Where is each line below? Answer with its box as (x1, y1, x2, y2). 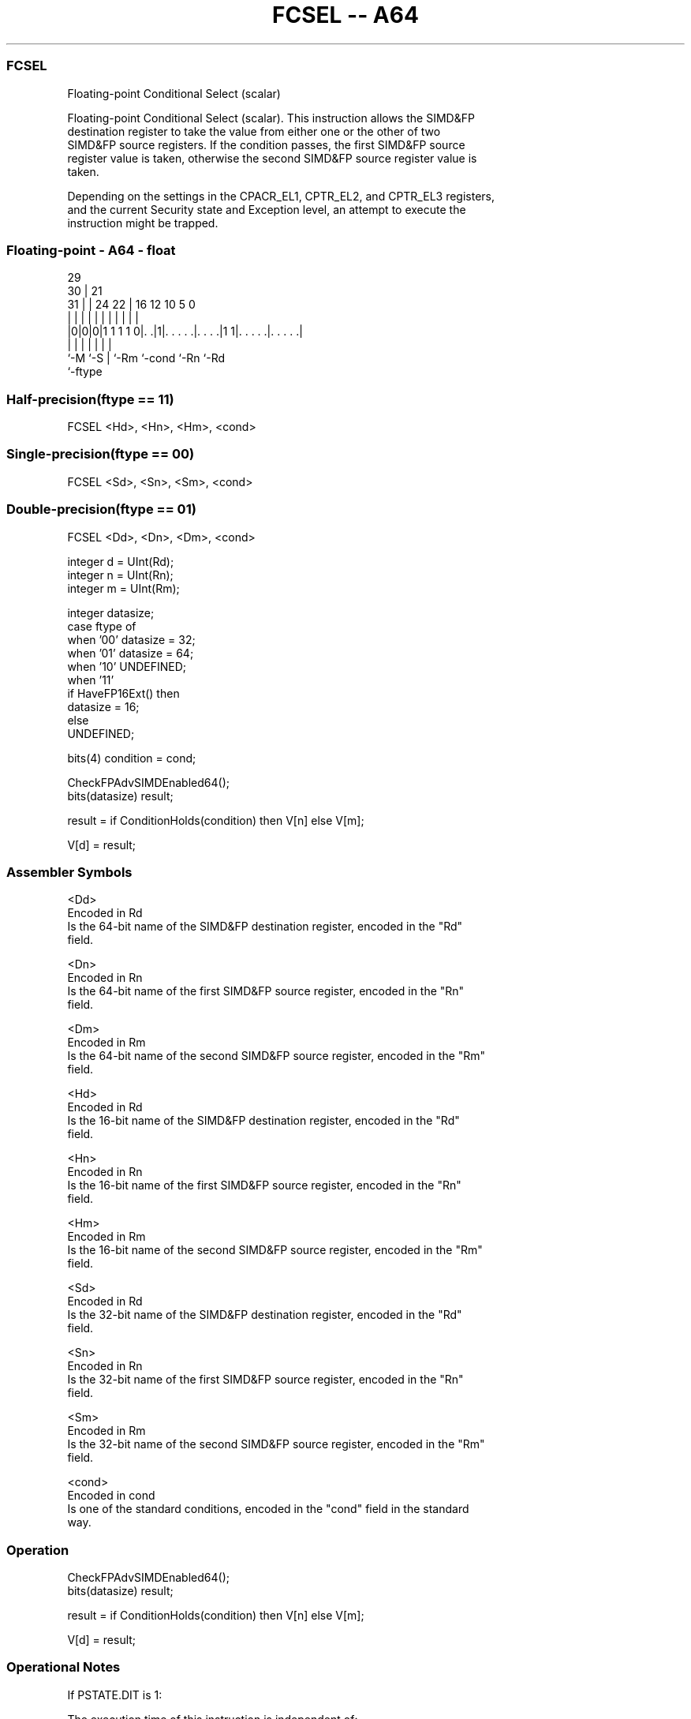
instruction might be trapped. (67, 215, 219, 230)
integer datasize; (67, 605, 155, 620)
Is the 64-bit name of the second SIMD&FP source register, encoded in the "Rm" (67, 1049, 486, 1063)
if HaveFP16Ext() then (67, 686, 180, 700)
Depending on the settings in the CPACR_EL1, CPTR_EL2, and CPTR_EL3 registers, (67, 189, 495, 203)
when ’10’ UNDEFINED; (67, 659, 187, 673)
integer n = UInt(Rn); (67, 567, 174, 582)
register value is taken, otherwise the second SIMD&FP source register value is (67, 151, 477, 165)
